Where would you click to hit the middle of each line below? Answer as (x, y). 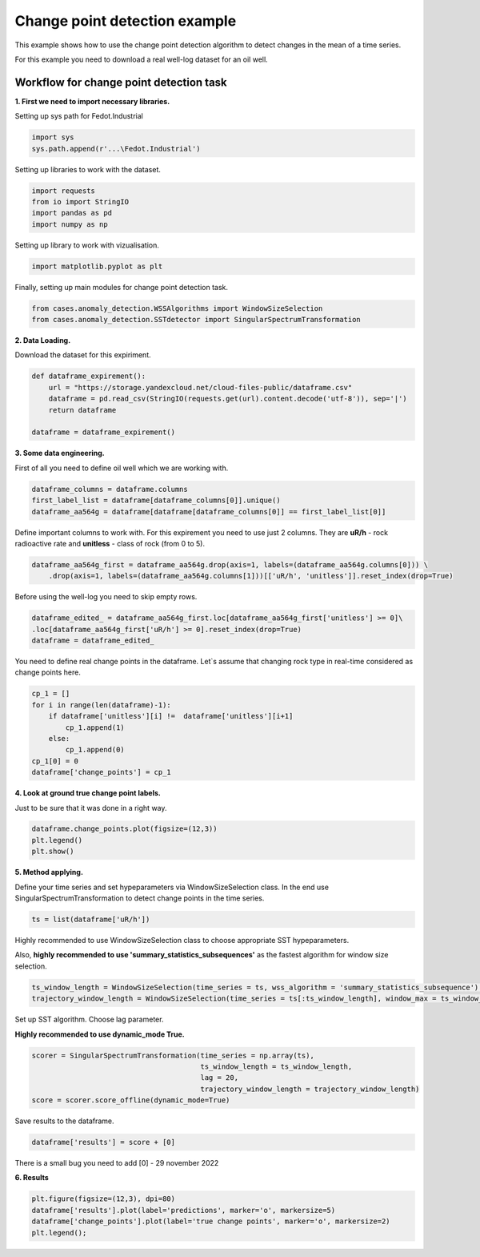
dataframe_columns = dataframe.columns (110, 489)
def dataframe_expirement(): (89, 376)
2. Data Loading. (43, 340)
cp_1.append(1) (95, 727)
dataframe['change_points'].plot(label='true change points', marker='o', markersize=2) (211, 1221)
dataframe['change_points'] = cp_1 (101, 772)
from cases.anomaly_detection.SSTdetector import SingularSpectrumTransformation (196, 320)
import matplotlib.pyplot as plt (97, 266)
